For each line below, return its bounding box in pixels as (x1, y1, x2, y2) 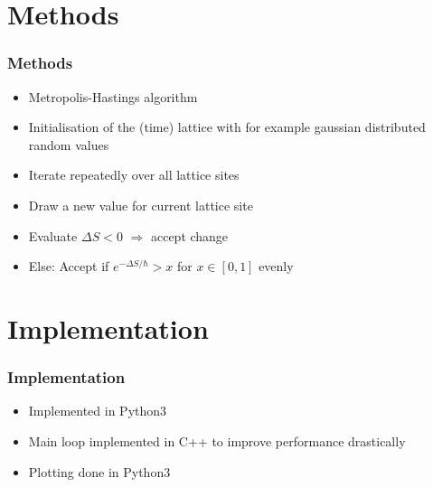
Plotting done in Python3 (28, 462, 171, 481)
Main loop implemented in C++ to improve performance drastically (28, 431, 406, 450)
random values (28, 135, 109, 154)
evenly (259, 257, 294, 276)
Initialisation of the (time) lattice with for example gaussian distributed (28, 117, 426, 136)
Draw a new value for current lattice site (28, 195, 253, 214)
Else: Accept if (28, 257, 109, 276)
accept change (150, 226, 229, 245)
